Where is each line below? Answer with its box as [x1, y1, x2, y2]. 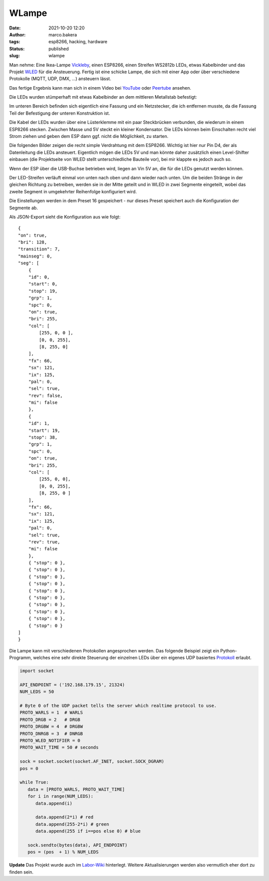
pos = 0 [19, 765, 38, 771]
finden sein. [9, 869, 34, 875]
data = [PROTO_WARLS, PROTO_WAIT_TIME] [27, 786, 125, 792]
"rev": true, [28, 539, 60, 545]
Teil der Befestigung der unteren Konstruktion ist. [9, 110, 111, 116]
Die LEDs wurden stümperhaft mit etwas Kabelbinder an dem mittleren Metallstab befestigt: [9, 94, 197, 100]
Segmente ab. [9, 205, 38, 211]
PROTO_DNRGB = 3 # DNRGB [19, 731, 83, 737]
